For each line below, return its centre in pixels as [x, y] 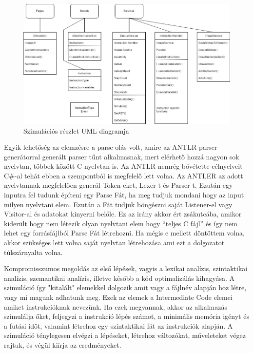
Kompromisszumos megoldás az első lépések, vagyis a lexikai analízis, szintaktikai [126, 268]
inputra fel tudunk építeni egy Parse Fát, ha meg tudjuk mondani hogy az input [124, 195]
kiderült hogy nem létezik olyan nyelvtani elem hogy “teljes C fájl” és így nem [121, 223]
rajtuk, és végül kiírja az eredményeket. [63, 344]
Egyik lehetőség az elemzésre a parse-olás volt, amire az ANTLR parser [111, 147]
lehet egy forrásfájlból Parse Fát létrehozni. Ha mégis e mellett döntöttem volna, [124, 233]
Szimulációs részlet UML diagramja [76, 130]
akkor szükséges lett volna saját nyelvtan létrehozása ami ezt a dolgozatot [114, 243]
